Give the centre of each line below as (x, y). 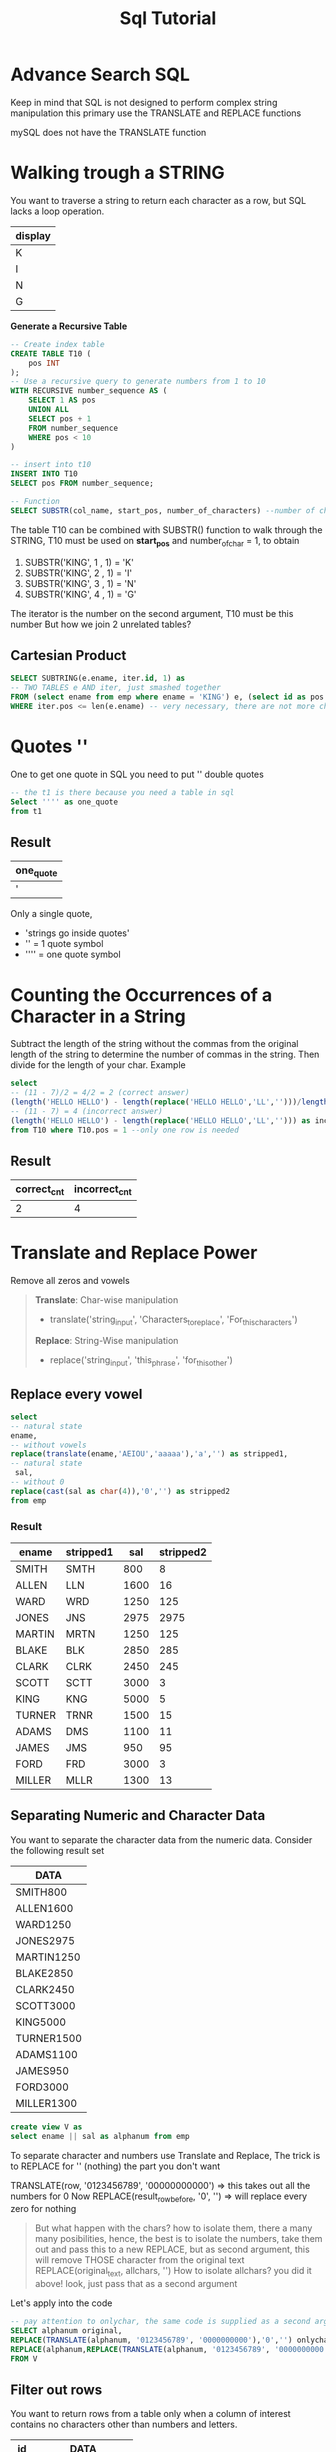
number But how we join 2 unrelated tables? (101, 624)
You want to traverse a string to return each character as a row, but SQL (158, 200)
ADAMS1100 (46, 2054)
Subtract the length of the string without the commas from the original (154, 1044)
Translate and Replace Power (134, 1252)
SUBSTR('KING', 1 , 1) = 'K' (79, 562)
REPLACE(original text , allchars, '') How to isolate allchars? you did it (173, 2272)
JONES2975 (45, 1940)
